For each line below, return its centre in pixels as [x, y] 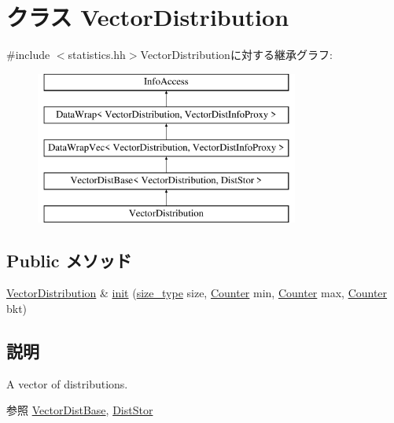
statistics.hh [97, 55]
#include [28, 55]
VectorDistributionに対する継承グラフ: [236, 55]
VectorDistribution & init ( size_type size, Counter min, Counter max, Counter [197, 293]
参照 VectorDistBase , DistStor [80, 410]
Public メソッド [69, 260]
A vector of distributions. [67, 383]
